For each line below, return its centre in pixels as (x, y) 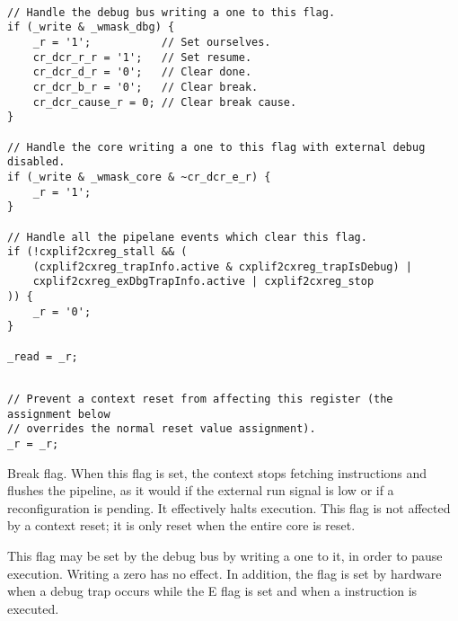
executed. (33, 608)
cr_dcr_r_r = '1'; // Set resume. (142, 57)
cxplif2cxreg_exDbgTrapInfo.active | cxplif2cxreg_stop (203, 282)
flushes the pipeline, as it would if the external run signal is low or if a (201, 490)
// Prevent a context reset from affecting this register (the (200, 399)
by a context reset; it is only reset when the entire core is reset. (181, 525)
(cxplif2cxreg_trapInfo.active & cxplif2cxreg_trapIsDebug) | (223, 266)
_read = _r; (43, 356)
